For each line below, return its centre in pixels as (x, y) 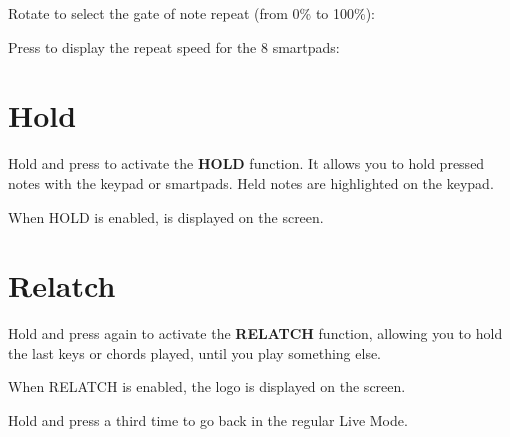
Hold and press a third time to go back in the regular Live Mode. (208, 420)
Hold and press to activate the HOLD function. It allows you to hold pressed (246, 163)
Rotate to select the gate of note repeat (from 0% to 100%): (192, 13)
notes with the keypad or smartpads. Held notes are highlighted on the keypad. (251, 182)
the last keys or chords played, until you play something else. (195, 352)
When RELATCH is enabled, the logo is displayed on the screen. (207, 386)
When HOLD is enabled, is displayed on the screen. (166, 216)
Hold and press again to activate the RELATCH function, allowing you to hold (255, 333)
